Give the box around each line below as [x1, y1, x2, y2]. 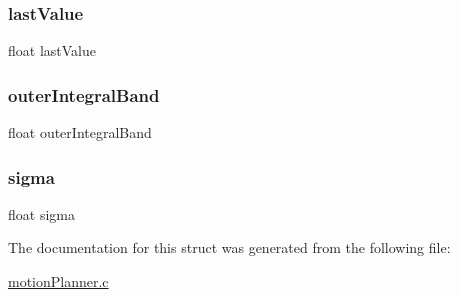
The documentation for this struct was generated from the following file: [8, 237, 451, 258]
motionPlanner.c [8, 271, 109, 292]
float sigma [8, 203, 75, 224]
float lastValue [8, 40, 96, 61]
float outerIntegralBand [8, 122, 152, 143]
